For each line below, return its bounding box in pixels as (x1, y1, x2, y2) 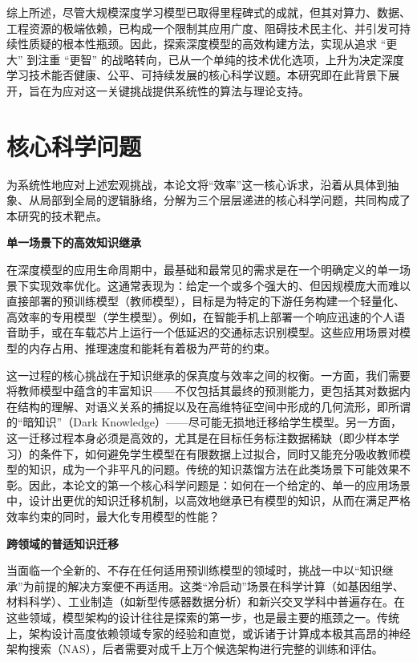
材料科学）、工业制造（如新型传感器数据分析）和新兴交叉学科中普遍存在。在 (6, 593, 405, 610)
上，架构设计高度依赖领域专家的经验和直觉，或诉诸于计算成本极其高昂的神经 (6, 624, 411, 641)
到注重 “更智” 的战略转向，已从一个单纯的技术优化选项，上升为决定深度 (26, 50, 404, 67)
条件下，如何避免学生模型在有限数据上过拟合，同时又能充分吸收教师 (39, 445, 399, 462)
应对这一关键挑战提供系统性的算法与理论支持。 (62, 82, 310, 99)
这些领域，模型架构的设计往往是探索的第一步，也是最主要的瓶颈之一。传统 (6, 608, 399, 625)
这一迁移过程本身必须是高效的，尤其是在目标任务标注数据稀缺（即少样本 (6, 430, 388, 446)
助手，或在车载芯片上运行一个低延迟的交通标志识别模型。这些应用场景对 (17, 324, 399, 341)
